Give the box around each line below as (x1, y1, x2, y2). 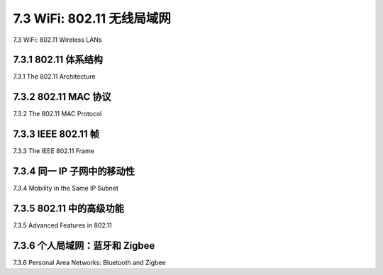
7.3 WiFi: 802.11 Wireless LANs (13, 35, 102, 44)
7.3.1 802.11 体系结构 (13, 54, 103, 66)
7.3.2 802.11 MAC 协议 (13, 91, 111, 103)
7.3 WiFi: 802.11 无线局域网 (13, 11, 172, 26)
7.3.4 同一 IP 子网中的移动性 (13, 165, 135, 177)
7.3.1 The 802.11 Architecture (13, 72, 96, 81)
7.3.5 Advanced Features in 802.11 (13, 221, 113, 230)
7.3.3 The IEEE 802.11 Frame (13, 147, 95, 155)
